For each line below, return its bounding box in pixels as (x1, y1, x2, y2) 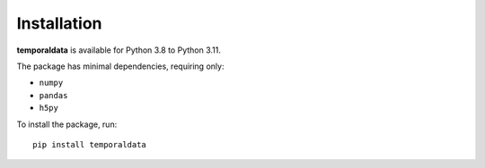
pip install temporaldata (32, 139, 147, 149)
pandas (39, 90, 68, 100)
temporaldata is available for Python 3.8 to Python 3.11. (16, 45, 222, 55)
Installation (16, 13, 102, 33)
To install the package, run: (16, 119, 118, 130)
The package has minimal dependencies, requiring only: (16, 61, 225, 71)
